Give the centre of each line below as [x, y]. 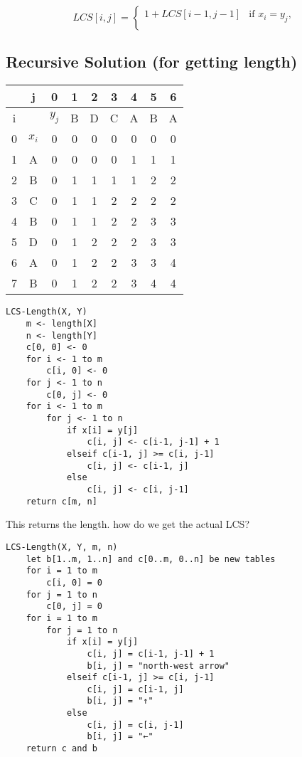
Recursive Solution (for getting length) [152, 62]
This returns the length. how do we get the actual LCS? [128, 524]
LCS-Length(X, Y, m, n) [62, 547]
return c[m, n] [61, 501]
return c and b [61, 749]
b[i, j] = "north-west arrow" [158, 666]
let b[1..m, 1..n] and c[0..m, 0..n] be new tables [151, 559]
